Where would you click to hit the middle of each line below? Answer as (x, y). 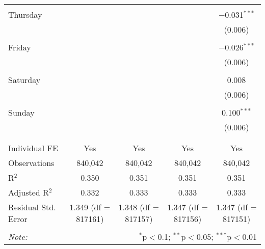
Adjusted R (29, 192)
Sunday (21, 112)
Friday (20, 47)
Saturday (24, 80)
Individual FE (33, 148)
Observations (31, 163)
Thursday (25, 15)
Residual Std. (32, 207)
